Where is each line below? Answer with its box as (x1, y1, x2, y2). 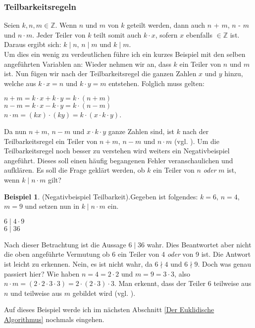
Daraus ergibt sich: (4, 39, 61, 49)
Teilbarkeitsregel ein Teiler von (4, 136, 98, 146)
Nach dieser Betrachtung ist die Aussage (4, 239, 126, 249)
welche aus (4, 78, 36, 88)
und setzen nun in (25, 201, 79, 211)
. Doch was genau (198, 258, 252, 269)
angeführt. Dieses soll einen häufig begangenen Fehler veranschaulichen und (4, 155, 233, 165)
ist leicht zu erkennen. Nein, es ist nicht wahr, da (4, 258, 153, 269)
